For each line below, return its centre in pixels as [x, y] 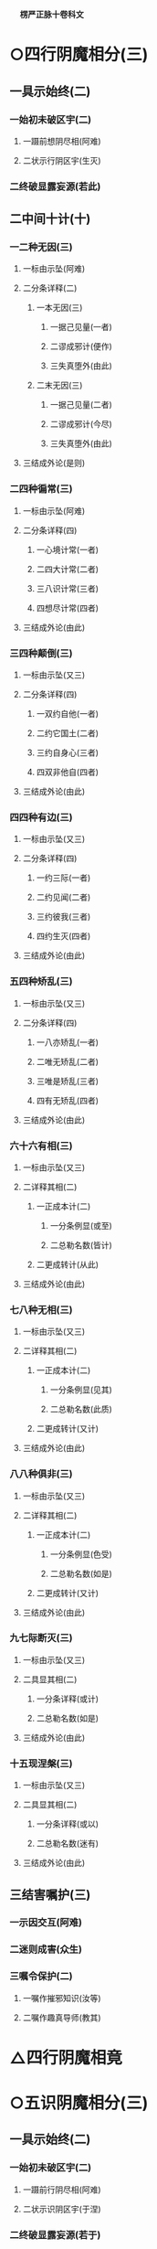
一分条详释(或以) [67, 1824]
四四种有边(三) [41, 817]
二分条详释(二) [50, 288]
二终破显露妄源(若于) [55, 2234]
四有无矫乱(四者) [67, 1100]
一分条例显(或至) [81, 1225]
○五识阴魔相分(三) [79, 2103]
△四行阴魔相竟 [66, 2057]
